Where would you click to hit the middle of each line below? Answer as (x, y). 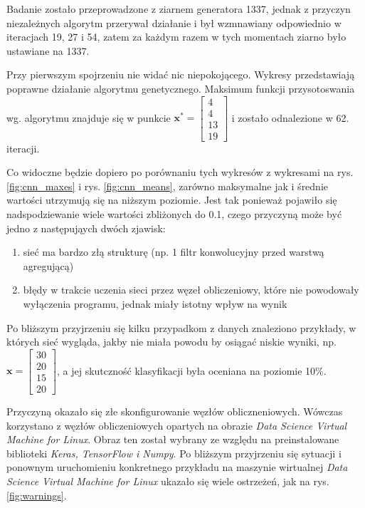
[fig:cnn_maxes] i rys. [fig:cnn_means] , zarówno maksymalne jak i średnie (168, 186)
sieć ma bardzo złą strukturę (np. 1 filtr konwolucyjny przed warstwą (174, 252)
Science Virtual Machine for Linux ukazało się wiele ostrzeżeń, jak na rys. (168, 481)
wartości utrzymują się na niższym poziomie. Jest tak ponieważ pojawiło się (172, 200)
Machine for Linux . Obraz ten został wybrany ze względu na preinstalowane (173, 439)
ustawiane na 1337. (48, 50)
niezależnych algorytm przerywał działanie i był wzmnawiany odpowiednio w (174, 22)
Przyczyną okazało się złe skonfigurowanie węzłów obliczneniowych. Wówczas (175, 411)
